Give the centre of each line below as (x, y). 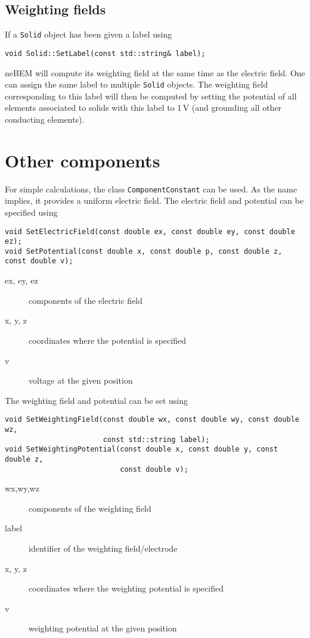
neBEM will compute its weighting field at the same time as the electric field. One (155, 72)
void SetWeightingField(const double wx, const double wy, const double (152, 420)
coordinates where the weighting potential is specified (126, 588)
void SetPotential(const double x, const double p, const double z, (144, 251)
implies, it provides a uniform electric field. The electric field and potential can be (154, 200)
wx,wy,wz (22, 488)
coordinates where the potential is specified (107, 340)
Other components (83, 160)
